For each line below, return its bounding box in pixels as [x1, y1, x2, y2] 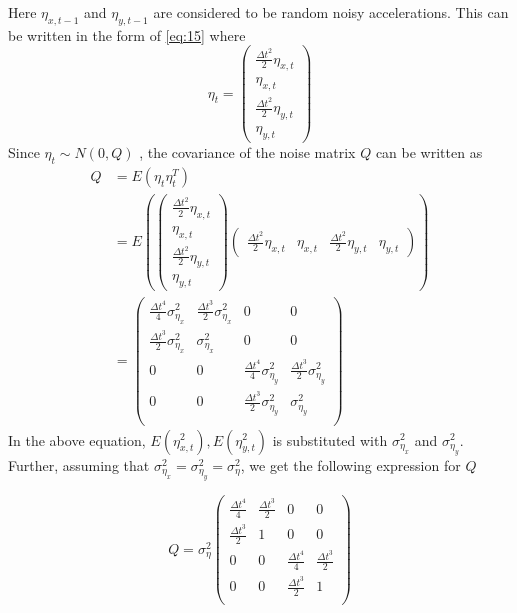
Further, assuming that [8, 454, 150, 475]
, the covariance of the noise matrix [139, 141, 356, 162]
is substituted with [272, 429, 388, 450]
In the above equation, [8, 429, 146, 450]
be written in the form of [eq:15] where [8, 24, 246, 45]
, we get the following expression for [240, 454, 461, 475]
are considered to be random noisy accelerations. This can [153, 2, 509, 22]
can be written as [375, 141, 483, 162]
